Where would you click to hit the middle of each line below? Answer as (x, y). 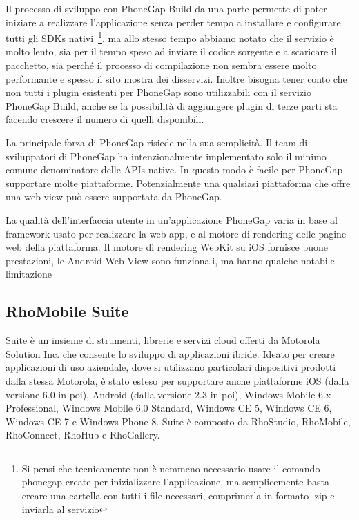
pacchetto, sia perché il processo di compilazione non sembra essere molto (161, 65)
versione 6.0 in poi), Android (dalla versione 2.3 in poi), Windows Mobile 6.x (168, 394)
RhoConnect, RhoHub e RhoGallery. (83, 435)
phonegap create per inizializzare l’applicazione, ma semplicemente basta (175, 482)
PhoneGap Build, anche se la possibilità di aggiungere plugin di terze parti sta (172, 105)
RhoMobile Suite (67, 311)
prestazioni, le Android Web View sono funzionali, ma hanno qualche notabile (170, 260)
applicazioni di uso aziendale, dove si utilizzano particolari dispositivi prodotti (171, 367)
